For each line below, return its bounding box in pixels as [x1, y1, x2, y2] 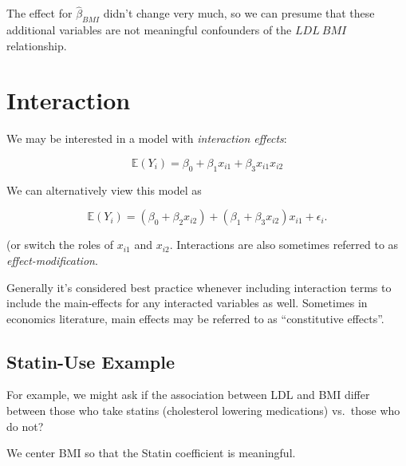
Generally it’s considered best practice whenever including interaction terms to [6, 278, 392, 295]
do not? [6, 417, 44, 434]
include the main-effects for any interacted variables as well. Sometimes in [6, 294, 368, 311]
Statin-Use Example [6, 349, 175, 373]
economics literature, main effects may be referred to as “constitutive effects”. [6, 310, 384, 326]
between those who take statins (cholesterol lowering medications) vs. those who [6, 402, 400, 419]
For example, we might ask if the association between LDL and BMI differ [6, 386, 370, 403]
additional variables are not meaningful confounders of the [6, 22, 292, 38]
